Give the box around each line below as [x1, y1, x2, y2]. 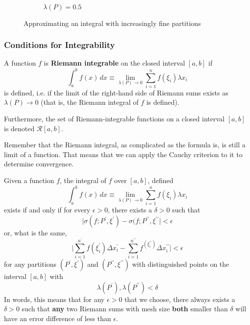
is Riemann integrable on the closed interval [44, 58, 185, 68]
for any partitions [4, 259, 57, 269]
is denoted [4, 123, 35, 133]
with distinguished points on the [132, 259, 229, 269]
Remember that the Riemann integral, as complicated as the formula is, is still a [4, 139, 246, 150]
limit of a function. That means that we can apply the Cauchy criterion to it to [4, 149, 243, 159]
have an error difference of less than [4, 313, 111, 324]
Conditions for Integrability [4, 39, 115, 51]
